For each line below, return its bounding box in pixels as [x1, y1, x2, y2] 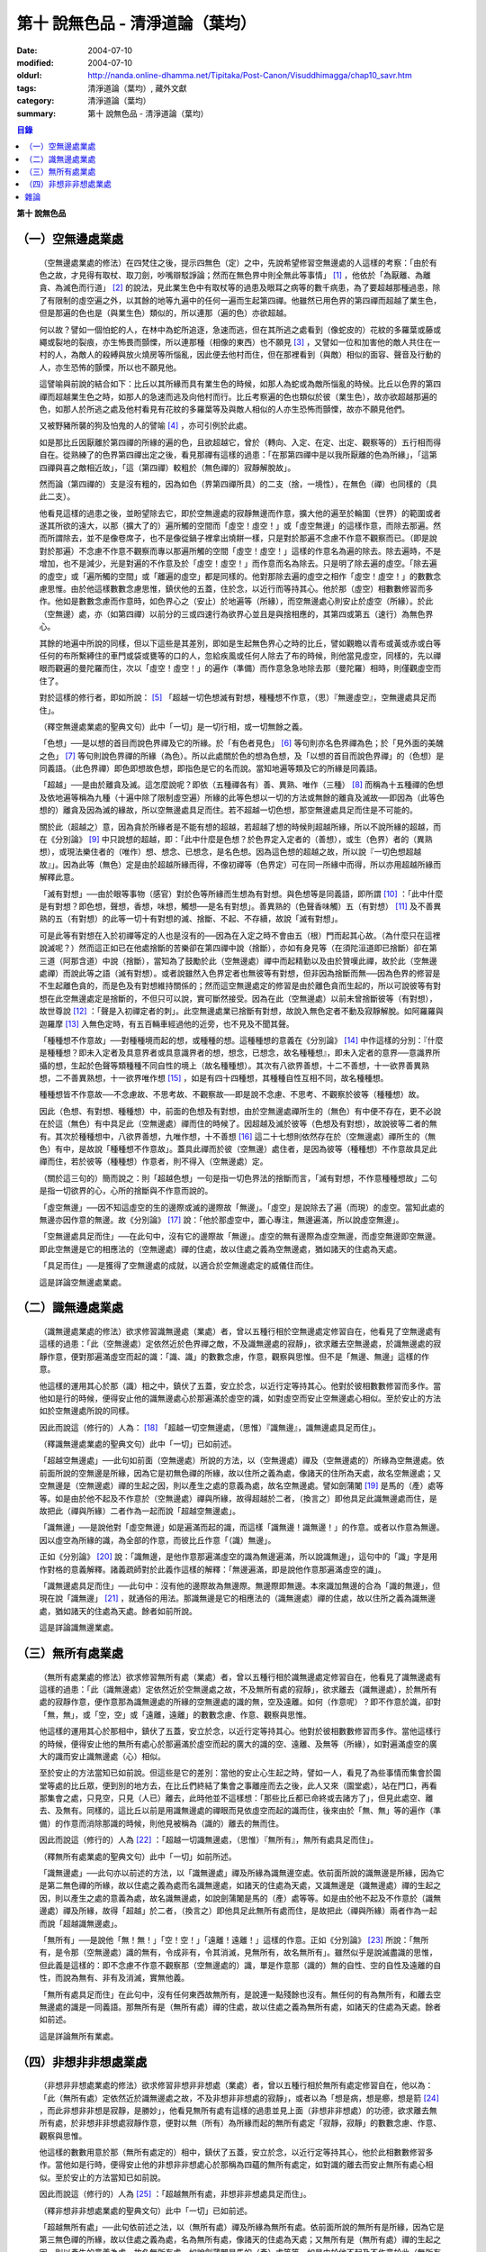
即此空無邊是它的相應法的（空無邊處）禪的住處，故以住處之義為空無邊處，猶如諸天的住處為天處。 [39, 1243, 402, 1254]
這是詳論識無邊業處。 [39, 1622, 119, 1633]
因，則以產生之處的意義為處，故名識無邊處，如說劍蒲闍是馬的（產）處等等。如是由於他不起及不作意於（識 [39, 1893, 434, 1903]
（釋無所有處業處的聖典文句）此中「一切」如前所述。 [39, 1851, 237, 1862]
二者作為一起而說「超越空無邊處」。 [109, 1505, 240, 1517]
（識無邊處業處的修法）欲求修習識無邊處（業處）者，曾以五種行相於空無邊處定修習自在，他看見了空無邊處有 [39, 1325, 441, 1337]
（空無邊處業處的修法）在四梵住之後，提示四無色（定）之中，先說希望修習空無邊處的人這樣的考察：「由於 [39, 257, 429, 268]
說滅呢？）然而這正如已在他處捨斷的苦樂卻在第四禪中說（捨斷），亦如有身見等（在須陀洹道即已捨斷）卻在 [39, 942, 429, 954]
